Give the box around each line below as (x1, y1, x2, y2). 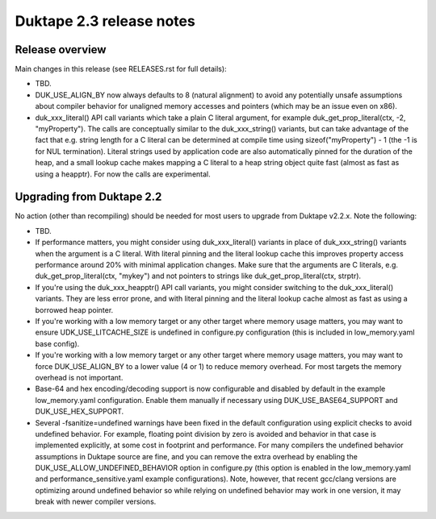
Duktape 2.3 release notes (15, 12, 195, 30)
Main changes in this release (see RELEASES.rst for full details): (15, 64, 227, 74)
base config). (35, 338, 80, 348)
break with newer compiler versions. (35, 496, 157, 507)
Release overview (15, 43, 107, 56)
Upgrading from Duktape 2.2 (15, 190, 162, 204)
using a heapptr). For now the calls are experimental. (35, 169, 211, 179)
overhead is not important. (35, 372, 124, 382)
